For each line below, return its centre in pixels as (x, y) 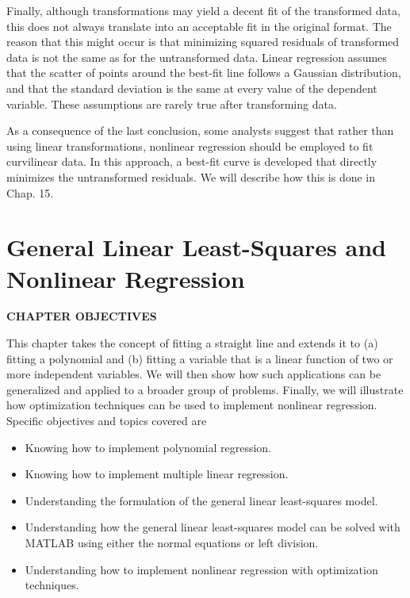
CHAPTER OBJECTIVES (82, 316)
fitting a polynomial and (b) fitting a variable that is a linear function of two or (200, 358)
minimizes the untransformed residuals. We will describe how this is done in (191, 176)
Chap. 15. (30, 192)
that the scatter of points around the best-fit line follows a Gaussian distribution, (204, 73)
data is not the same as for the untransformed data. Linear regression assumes (197, 57)
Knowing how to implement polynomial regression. (148, 447)
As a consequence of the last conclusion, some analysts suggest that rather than (200, 130)
